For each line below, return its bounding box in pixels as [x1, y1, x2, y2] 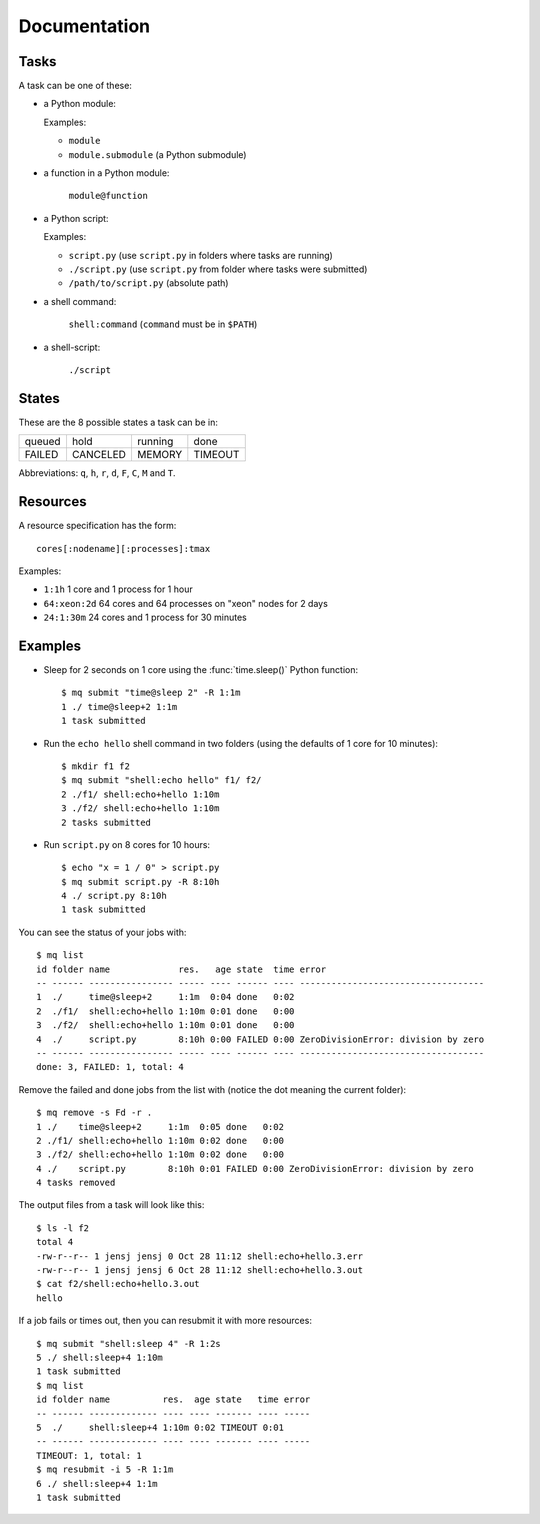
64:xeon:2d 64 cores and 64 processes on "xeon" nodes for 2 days [43, 597, 329, 609]
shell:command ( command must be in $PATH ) [68, 318, 258, 330]
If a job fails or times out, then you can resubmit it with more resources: [18, 1315, 312, 1327]
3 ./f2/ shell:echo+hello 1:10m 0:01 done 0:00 [36, 1020, 295, 1031]
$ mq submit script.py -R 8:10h [61, 876, 220, 887]
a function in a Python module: [43, 167, 170, 179]
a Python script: [43, 212, 109, 224]
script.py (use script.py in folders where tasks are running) [68, 249, 334, 261]
